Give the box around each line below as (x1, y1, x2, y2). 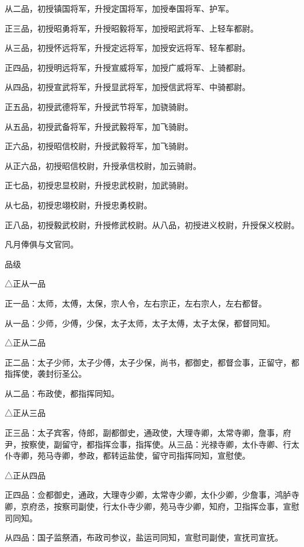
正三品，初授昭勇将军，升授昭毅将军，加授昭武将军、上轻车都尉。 (5, 22, 258, 34)
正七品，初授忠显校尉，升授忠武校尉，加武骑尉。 (5, 179, 193, 191)
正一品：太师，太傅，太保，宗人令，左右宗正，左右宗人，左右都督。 (5, 297, 267, 309)
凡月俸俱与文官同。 (5, 238, 78, 250)
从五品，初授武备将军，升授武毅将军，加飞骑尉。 (5, 120, 193, 132)
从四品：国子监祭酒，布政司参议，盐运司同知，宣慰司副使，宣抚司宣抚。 (5, 531, 283, 543)
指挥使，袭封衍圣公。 (5, 367, 87, 380)
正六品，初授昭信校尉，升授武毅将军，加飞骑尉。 (5, 140, 193, 152)
